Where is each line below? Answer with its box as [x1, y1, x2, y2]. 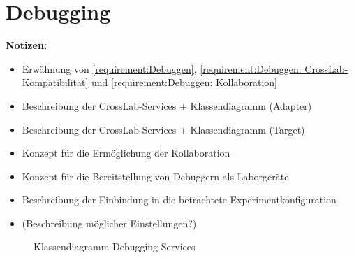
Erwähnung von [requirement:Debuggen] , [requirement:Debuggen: [22, 61, 302, 76]
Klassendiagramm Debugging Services [34, 239, 196, 254]
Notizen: [6, 38, 47, 52]
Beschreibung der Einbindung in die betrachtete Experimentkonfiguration [22, 192, 337, 207]
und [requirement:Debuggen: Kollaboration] [91, 75, 277, 89]
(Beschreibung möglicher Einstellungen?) [22, 215, 197, 230]
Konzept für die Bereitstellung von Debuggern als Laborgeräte [22, 169, 289, 183]
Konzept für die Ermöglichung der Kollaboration [22, 145, 230, 160]
